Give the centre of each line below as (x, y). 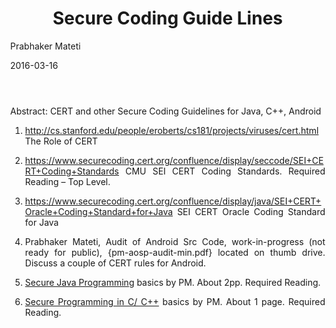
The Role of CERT (61, 141)
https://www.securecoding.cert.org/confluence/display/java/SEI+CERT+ (173, 201)
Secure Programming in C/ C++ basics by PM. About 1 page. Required (175, 301)
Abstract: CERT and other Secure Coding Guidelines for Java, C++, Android (166, 111)
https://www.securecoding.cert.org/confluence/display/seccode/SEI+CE (174, 160)
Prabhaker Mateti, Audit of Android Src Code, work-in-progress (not (175, 241)
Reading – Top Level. (67, 181)
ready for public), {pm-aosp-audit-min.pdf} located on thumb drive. (175, 252)
